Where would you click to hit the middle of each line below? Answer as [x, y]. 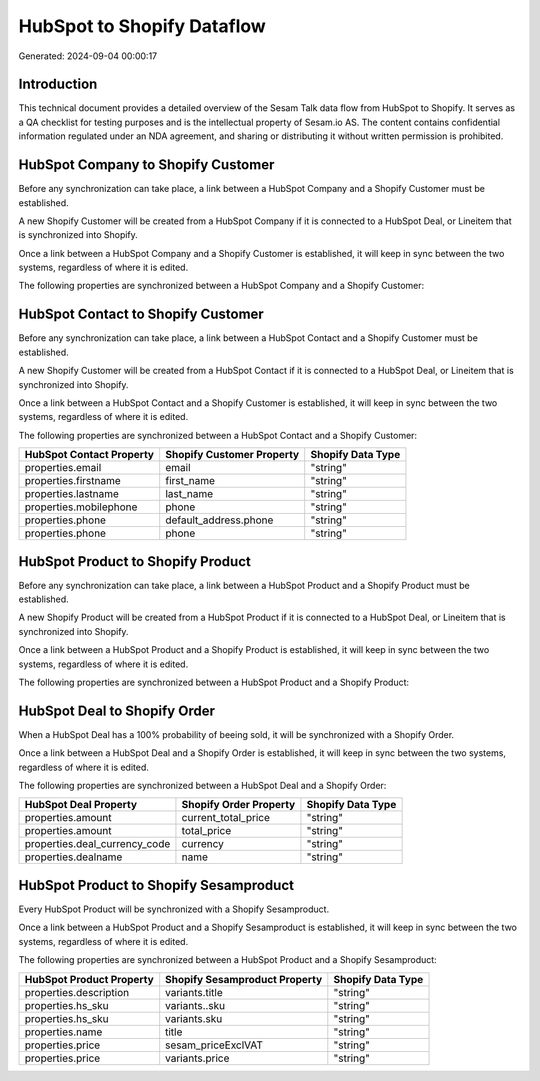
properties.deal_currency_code [97, 844]
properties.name [63, 1032]
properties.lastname [72, 494]
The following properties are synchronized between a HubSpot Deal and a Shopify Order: [202, 786]
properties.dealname [73, 857]
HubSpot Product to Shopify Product [135, 561]
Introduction [58, 84]
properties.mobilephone [81, 507]
